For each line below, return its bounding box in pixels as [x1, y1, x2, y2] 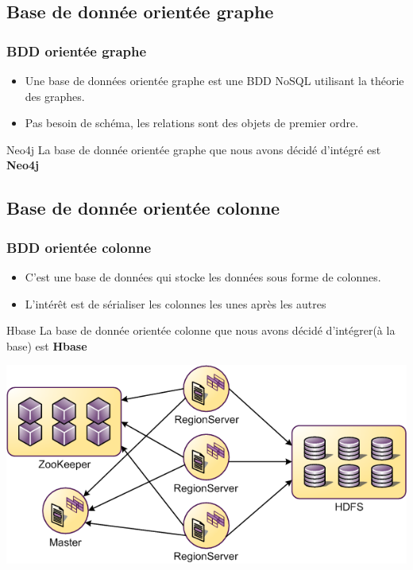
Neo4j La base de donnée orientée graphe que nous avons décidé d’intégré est [6, 141, 381, 157]
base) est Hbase [6, 337, 87, 354]
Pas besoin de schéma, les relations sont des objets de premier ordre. [25, 114, 359, 131]
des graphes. [25, 87, 85, 104]
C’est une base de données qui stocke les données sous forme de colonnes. [25, 268, 381, 285]
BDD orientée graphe [6, 41, 147, 60]
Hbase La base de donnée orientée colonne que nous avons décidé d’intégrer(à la [6, 322, 396, 339]
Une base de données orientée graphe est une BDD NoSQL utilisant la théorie [25, 72, 404, 88]
